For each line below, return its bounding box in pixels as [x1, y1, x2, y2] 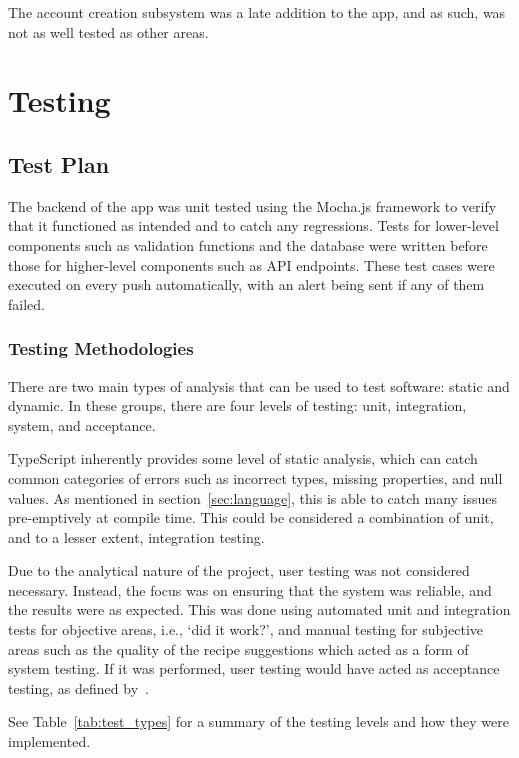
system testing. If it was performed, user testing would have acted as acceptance [8, 658, 500, 679]
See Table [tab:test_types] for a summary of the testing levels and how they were [8, 711, 509, 732]
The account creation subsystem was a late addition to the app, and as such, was [8, 2, 506, 22]
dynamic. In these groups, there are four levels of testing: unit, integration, [8, 395, 467, 416]
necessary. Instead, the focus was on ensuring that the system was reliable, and [8, 579, 492, 600]
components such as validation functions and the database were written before [8, 234, 488, 255]
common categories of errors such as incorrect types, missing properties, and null [8, 467, 503, 488]
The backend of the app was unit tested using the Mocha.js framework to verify [8, 195, 497, 216]
